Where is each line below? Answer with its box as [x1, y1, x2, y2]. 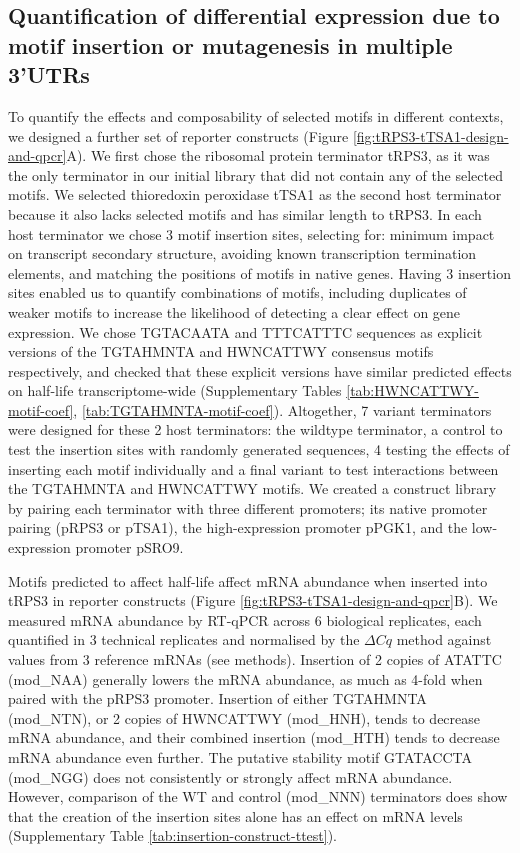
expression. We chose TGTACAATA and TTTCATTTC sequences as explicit [8, 321, 483, 342]
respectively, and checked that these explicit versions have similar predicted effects [8, 360, 512, 381]
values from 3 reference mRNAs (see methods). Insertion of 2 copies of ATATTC [8, 649, 502, 670]
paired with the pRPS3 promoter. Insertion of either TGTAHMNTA [8, 688, 427, 709]
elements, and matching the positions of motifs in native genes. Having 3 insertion [8, 262, 511, 283]
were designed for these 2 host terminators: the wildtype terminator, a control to [8, 419, 503, 440]
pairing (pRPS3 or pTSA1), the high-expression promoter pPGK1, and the [8, 517, 468, 538]
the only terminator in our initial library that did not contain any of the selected [8, 164, 503, 185]
